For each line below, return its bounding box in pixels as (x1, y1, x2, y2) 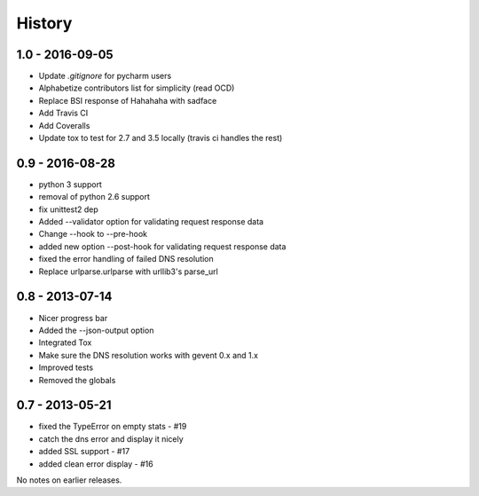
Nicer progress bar (38, 312, 108, 323)
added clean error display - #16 (38, 458, 154, 469)
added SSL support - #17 (38, 446, 130, 457)
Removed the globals (38, 374, 116, 385)
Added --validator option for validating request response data (38, 217, 264, 227)
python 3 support (38, 178, 102, 190)
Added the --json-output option (38, 325, 154, 335)
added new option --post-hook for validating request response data (38, 240, 287, 252)
